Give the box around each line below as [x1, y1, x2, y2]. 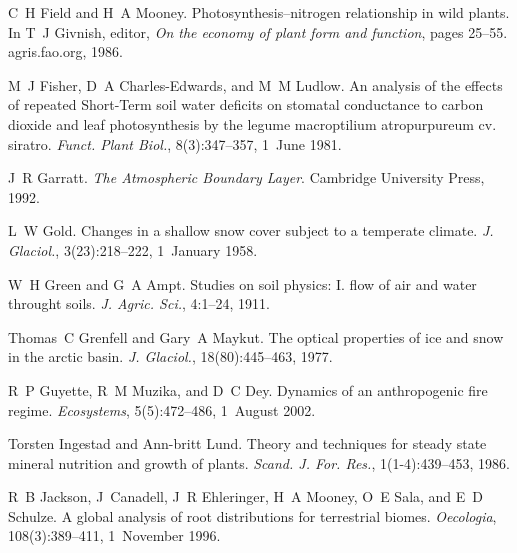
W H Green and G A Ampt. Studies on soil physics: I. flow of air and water [8, 273, 477, 294]
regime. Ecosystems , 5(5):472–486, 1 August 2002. [8, 399, 316, 420]
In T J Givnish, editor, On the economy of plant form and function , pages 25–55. [8, 21, 508, 42]
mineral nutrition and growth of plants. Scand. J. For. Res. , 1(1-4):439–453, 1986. [8, 452, 510, 473]
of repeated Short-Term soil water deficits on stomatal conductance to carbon [8, 94, 484, 115]
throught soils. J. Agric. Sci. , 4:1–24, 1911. [8, 293, 270, 314]
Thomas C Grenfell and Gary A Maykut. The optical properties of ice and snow [8, 326, 504, 347]
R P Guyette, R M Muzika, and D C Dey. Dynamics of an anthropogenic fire [8, 379, 488, 400]
